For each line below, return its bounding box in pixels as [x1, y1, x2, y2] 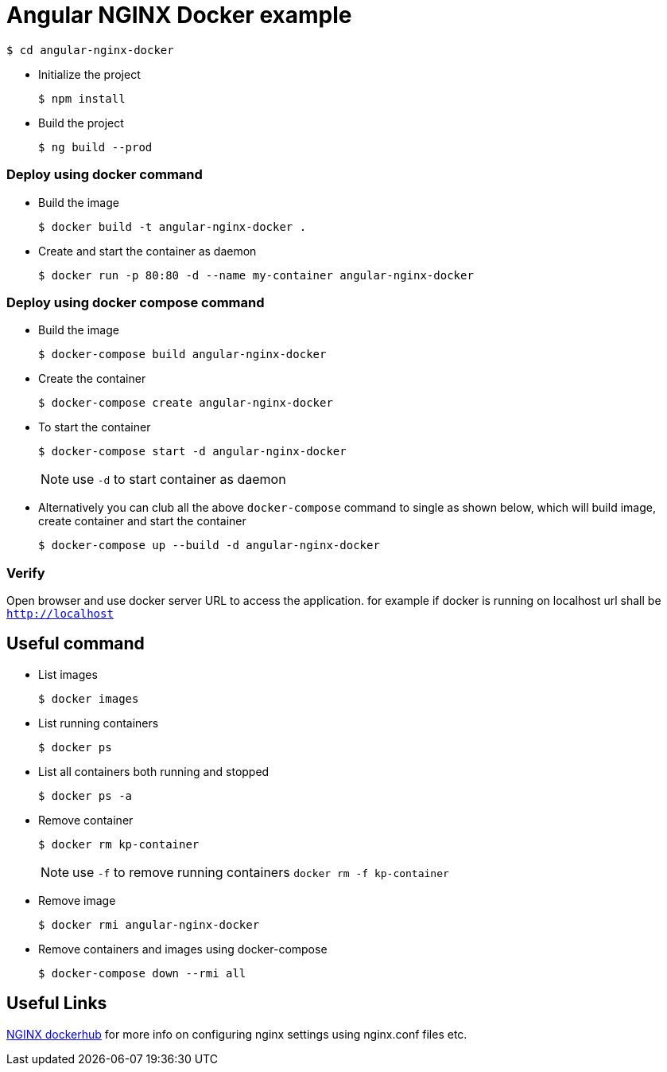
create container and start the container [38, 514, 246, 528]
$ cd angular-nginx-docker [6, 43, 174, 57]
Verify [6, 564, 45, 581]
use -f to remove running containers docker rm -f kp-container [72, 863, 449, 880]
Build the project [38, 115, 124, 130]
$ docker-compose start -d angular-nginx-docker [38, 445, 347, 458]
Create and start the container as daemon [38, 244, 257, 258]
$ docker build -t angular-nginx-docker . [38, 220, 307, 233]
